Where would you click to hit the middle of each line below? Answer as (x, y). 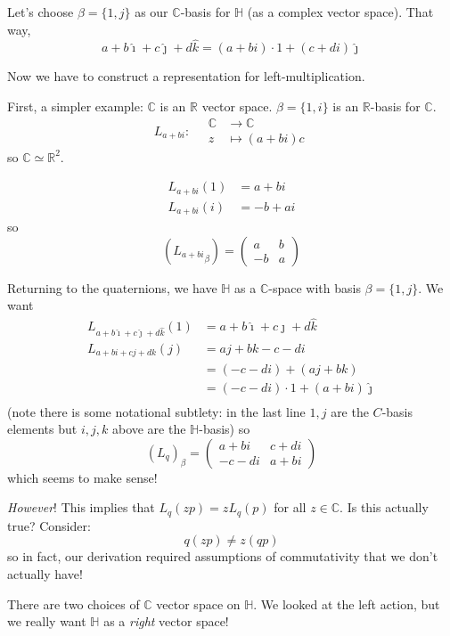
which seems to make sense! (82, 477)
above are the (149, 429)
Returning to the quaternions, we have (112, 287)
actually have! (45, 574)
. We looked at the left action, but (347, 603)
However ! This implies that (81, 507)
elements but (42, 429)
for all (290, 507)
